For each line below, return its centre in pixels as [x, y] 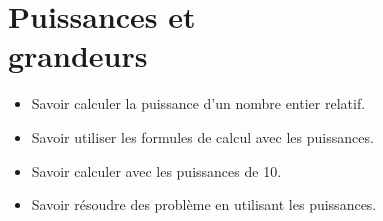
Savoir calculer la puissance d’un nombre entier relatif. [198, 103]
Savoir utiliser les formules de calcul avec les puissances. [202, 136]
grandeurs [78, 55]
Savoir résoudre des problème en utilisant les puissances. [204, 204]
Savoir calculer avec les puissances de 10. [156, 170]
